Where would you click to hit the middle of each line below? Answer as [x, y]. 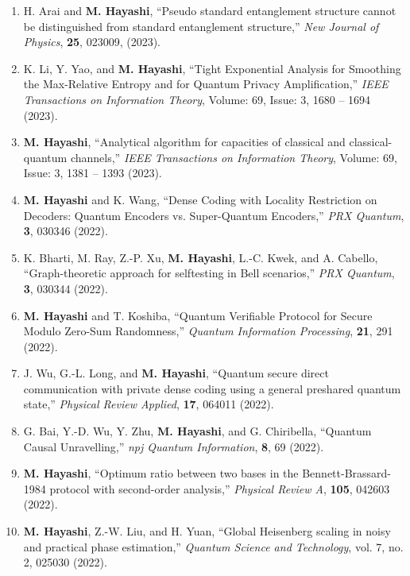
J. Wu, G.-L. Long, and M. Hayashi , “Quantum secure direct [176, 373]
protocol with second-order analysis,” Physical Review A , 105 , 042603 [220, 488]
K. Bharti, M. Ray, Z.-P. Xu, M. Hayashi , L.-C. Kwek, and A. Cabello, [201, 257]
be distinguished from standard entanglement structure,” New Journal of [201, 26]
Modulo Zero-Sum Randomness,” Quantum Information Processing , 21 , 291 [208, 331]
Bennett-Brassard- [347, 473]
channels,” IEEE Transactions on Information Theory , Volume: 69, [234, 157]
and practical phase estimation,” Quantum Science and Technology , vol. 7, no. [213, 546]
